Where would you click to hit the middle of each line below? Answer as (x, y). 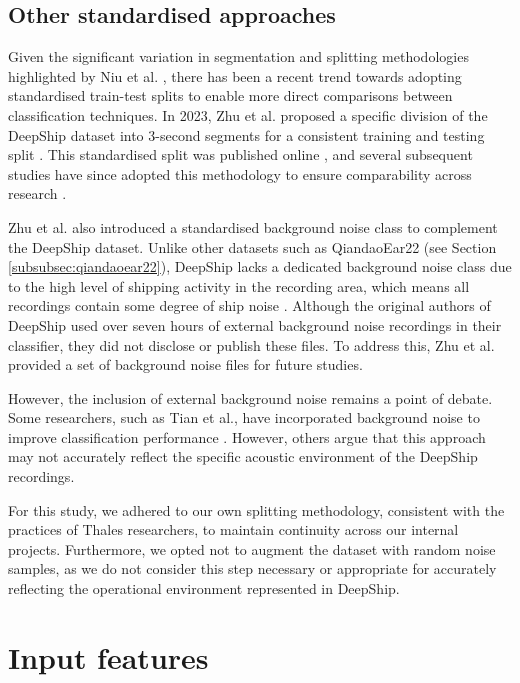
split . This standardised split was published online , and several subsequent (240, 154)
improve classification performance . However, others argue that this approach (247, 436)
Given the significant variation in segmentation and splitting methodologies (238, 56)
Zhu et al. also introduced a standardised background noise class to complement (253, 226)
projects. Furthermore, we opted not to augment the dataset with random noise (252, 548)
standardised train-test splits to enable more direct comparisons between (230, 95)
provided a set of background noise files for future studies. (185, 364)
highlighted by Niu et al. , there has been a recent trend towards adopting (235, 75)
